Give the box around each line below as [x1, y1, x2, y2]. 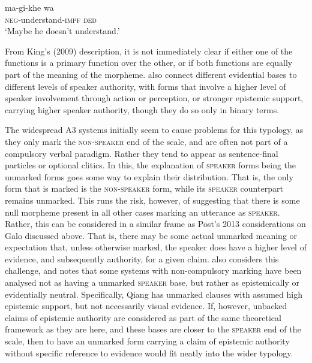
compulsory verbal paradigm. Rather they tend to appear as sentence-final [5, 147, 278, 159]
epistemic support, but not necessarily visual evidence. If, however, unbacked [5, 300, 287, 312]
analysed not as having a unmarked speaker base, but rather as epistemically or [5, 276, 299, 289]
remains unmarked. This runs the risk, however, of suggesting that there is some [5, 193, 300, 206]
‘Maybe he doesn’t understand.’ [5, 25, 120, 37]
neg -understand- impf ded [5, 13, 97, 25]
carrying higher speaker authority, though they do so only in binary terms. [5, 103, 280, 116]
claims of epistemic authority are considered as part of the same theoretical [5, 311, 281, 323]
